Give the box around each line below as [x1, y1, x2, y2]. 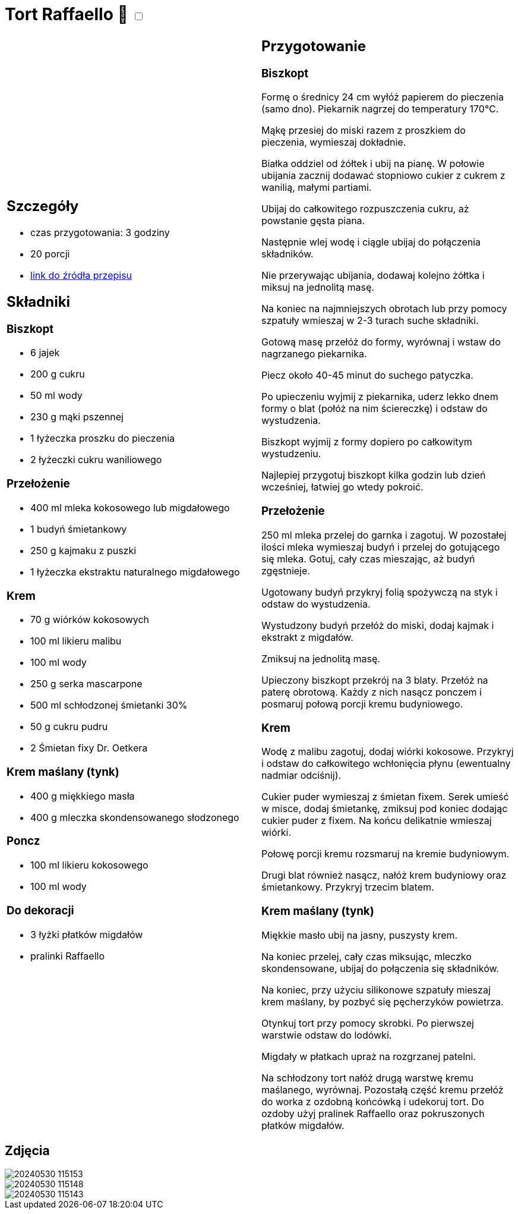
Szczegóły [7, 197, 79, 215]
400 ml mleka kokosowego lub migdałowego [30, 501, 230, 514]
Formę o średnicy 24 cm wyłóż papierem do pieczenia [261, 91, 504, 103]
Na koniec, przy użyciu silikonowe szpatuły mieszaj [261, 983, 491, 996]
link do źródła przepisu [30, 269, 132, 281]
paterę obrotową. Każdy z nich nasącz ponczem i [261, 685, 482, 698]
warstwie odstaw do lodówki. [261, 1029, 392, 1041]
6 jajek [30, 347, 60, 359]
